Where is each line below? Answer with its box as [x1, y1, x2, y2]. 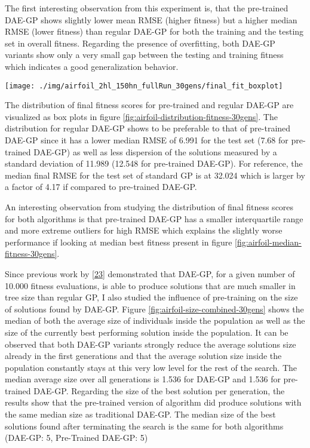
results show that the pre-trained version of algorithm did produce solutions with [5, 396, 302, 409]
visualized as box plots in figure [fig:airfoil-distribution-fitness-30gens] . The [5, 110, 278, 122]
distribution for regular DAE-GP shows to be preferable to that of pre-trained [5, 122, 291, 134]
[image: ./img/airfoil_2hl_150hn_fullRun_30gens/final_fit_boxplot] [5, 81, 283, 90]
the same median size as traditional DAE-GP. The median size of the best [5, 408, 276, 421]
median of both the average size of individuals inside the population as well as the [5, 314, 305, 327]
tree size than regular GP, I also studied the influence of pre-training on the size [5, 291, 298, 303]
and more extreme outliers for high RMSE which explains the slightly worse [5, 224, 283, 237]
